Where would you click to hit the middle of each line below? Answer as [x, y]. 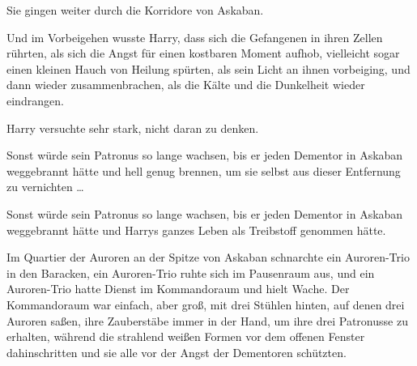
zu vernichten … [45, 187]
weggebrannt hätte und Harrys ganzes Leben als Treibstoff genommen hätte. [196, 230]
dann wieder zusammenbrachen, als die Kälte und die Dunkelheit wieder [186, 85]
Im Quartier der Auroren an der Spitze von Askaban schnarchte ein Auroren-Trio [208, 257]
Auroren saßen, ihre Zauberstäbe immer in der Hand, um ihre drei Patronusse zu [207, 320]
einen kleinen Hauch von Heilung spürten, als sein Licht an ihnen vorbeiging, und [208, 68]
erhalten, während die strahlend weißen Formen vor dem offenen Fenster [186, 336]
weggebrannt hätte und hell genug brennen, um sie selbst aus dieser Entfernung [204, 170]
